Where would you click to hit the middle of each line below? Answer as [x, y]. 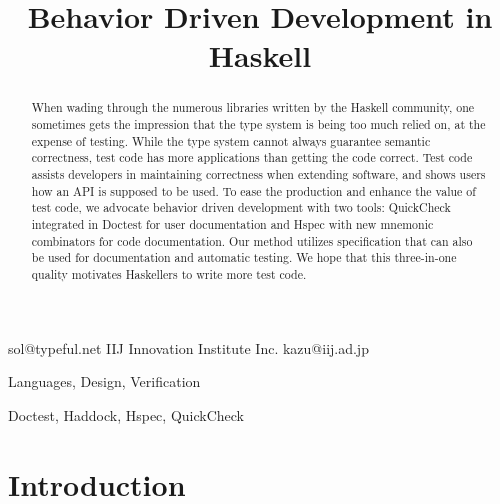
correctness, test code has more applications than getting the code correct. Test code [252, 157]
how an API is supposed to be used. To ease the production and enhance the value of [253, 190]
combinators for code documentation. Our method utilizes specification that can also [252, 240]
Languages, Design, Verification [104, 381]
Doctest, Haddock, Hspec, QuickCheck [126, 414]
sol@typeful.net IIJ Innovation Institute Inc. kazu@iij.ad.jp [188, 347]
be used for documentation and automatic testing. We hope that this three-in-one [244, 257]
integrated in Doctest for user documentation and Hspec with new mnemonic [232, 223]
